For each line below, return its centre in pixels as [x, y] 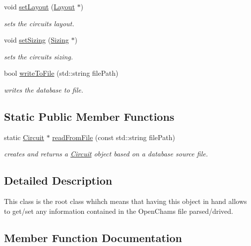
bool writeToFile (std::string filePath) [61, 73]
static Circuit [24, 137]
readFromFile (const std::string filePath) [114, 137]
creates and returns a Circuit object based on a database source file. [106, 154]
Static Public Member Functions [89, 116]
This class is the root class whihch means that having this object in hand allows [125, 201]
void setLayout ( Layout [39, 6]
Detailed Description [58, 180]
